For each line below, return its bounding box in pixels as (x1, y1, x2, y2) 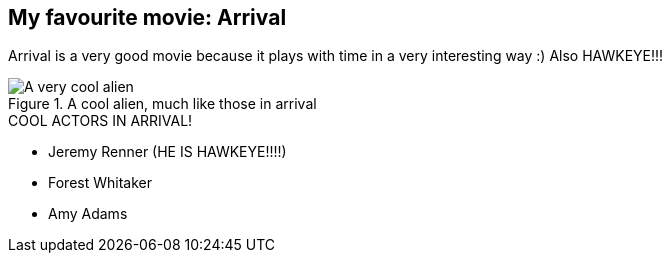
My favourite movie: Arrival (8, 5, 287, 30)
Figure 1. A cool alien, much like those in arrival (8, 95, 317, 113)
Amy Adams (48, 205, 128, 223)
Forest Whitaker (48, 174, 152, 192)
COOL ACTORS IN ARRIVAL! (8, 112, 193, 130)
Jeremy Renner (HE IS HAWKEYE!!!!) (48, 143, 287, 161)
